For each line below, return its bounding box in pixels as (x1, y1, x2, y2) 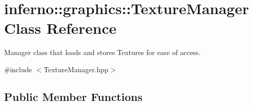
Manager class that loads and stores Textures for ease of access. (4, 47, 201, 58)
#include (4, 64, 32, 74)
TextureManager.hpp (43, 64, 109, 74)
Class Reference (4, 18, 117, 38)
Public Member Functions (4, 88, 142, 104)
